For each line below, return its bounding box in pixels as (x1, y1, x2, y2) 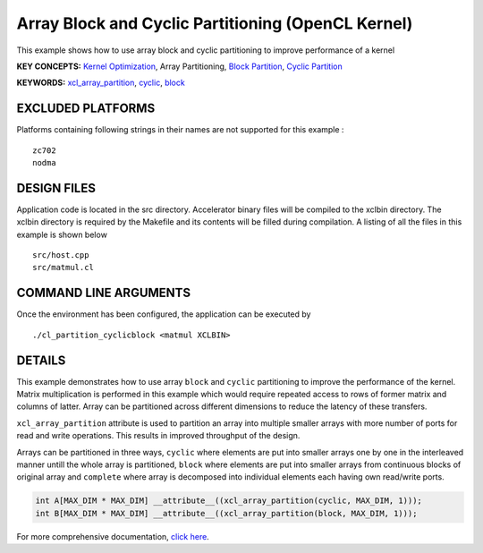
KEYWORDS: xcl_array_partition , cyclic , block (16, 77, 185, 89)
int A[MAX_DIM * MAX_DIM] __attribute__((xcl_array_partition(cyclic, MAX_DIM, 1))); (35, 496, 422, 506)
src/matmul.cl (32, 262, 94, 273)
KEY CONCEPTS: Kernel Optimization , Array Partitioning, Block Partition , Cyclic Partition (16, 61, 343, 72)
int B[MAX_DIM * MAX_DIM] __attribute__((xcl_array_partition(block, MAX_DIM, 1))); (35, 508, 418, 518)
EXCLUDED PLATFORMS (16, 101, 156, 116)
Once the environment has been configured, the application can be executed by (16, 309, 311, 319)
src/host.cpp (32, 251, 89, 260)
